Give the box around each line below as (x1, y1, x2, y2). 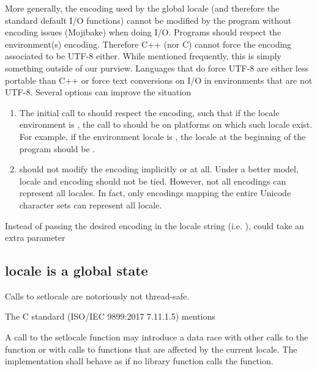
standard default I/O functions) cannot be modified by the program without (5, 13, 292, 26)
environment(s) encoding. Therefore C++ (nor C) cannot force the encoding (5, 37, 292, 50)
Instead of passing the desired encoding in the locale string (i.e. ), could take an (5, 219, 304, 232)
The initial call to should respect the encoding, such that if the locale (19, 106, 280, 119)
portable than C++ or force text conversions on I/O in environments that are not (5, 73, 313, 86)
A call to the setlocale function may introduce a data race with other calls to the (5, 331, 308, 343)
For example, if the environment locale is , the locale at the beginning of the (19, 130, 306, 142)
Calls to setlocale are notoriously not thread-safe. (5, 289, 190, 302)
